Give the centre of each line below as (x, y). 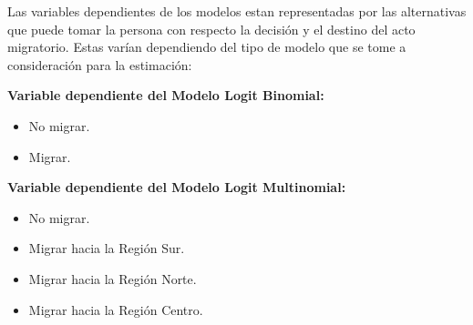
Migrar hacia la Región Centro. (116, 309)
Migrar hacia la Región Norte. (113, 278)
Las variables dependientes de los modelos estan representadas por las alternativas (237, 11)
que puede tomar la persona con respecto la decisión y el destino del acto (211, 29)
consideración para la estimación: (100, 64)
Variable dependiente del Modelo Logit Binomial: (166, 95)
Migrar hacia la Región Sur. (107, 248)
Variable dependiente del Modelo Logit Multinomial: (177, 187)
